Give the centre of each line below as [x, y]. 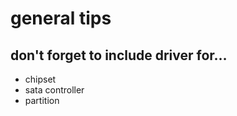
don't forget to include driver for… [119, 55]
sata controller [54, 90]
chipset [40, 79]
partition [42, 100]
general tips [61, 18]
